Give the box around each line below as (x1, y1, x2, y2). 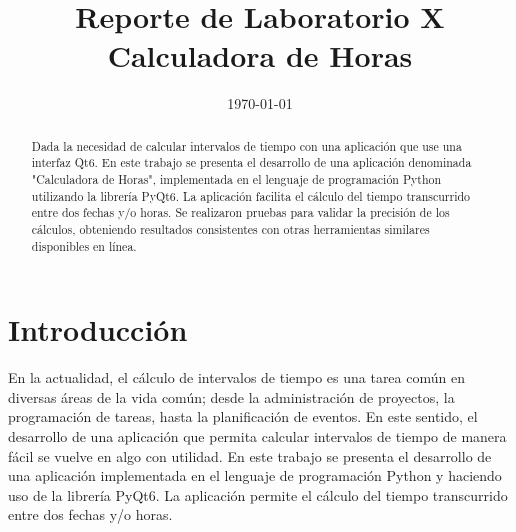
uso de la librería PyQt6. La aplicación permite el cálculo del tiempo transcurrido (8, 484, 508, 505)
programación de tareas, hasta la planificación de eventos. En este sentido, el (8, 406, 478, 427)
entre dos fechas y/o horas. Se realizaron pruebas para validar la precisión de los (31, 204, 450, 221)
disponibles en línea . (31, 237, 137, 254)
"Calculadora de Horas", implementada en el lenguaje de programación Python (31, 171, 442, 188)
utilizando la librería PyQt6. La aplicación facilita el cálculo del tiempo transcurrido (31, 187, 471, 204)
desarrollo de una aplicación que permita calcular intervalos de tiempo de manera (8, 426, 507, 447)
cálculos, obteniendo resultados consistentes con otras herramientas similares (31, 220, 430, 237)
